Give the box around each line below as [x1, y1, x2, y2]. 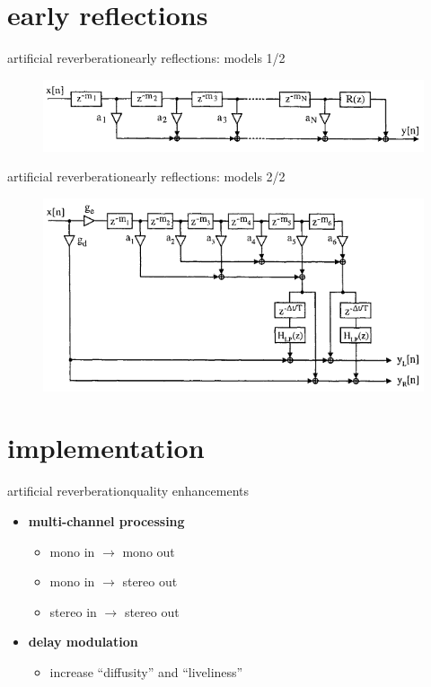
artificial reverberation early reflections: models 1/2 [7, 48, 286, 67]
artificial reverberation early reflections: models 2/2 [7, 167, 286, 186]
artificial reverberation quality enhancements [7, 481, 249, 500]
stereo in [49, 602, 97, 621]
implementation [7, 429, 205, 466]
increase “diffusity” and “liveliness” [49, 662, 243, 681]
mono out [122, 542, 175, 560]
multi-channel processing [28, 511, 185, 530]
